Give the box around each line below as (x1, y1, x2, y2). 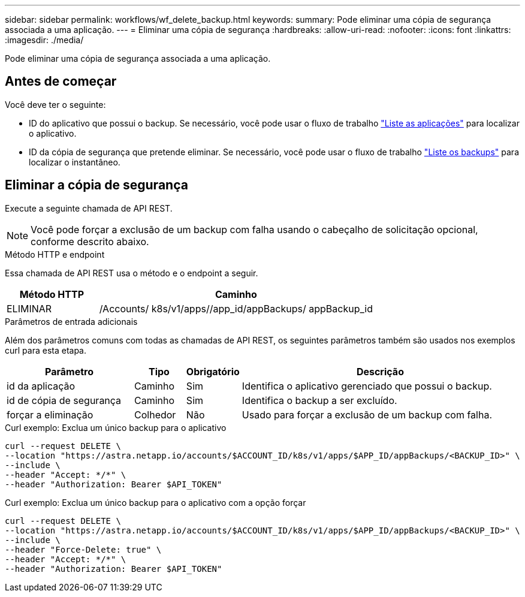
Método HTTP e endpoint (5, 249, 105, 260)
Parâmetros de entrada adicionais (5, 316, 138, 327)
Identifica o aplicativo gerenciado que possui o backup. (242, 379, 492, 392)
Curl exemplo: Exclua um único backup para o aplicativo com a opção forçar (5, 497, 306, 508)
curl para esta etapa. (5, 345, 87, 355)
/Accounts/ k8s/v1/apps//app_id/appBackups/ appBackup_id (99, 302, 373, 315)
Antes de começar (5, 74, 117, 89)
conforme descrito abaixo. (31, 235, 149, 248)
